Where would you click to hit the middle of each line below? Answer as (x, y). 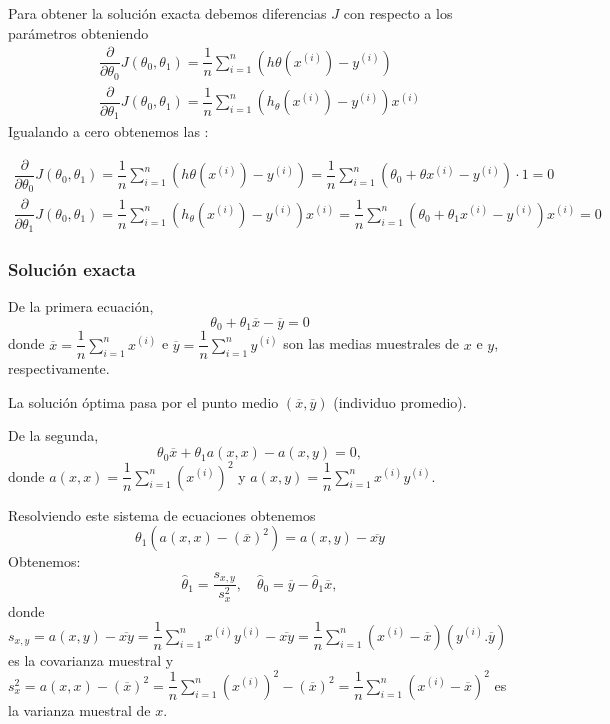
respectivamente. (59, 368)
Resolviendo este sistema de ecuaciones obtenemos (162, 514)
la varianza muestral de (79, 709)
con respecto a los (398, 13)
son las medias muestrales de (371, 343)
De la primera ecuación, (81, 306)
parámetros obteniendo (78, 32)
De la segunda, (53, 435)
